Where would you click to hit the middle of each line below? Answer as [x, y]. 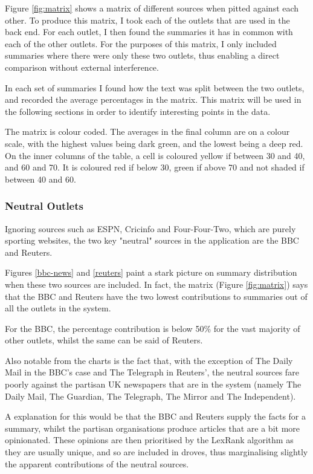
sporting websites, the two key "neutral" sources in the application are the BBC [152, 240]
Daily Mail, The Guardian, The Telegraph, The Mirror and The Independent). [150, 396]
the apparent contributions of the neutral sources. [97, 463]
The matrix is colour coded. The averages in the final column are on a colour [147, 131]
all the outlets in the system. [58, 308]
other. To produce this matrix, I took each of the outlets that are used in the [147, 20]
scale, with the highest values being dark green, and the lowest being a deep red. [154, 143]
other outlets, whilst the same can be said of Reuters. [104, 340]
